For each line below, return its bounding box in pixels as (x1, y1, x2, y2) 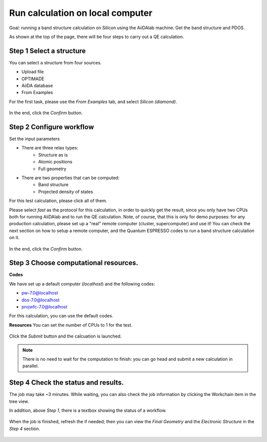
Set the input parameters (9, 136, 60, 142)
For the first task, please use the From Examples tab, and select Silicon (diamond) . (9, 98, 178, 104)
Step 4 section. (9, 426, 41, 432)
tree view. (9, 398, 29, 404)
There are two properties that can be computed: (21, 175, 120, 181)
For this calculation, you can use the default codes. (9, 313, 114, 319)
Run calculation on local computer (9, 7, 153, 18)
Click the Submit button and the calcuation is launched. (9, 333, 122, 339)
